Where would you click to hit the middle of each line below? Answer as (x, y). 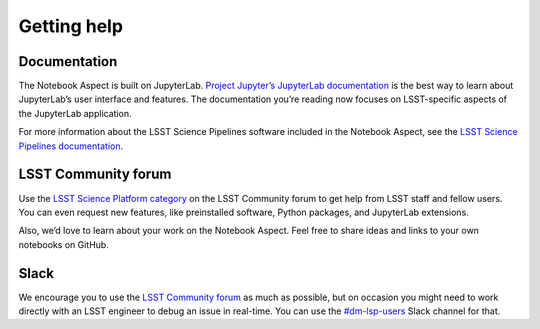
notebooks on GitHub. (63, 244)
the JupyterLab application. (75, 113)
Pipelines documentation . (71, 146)
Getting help (71, 26)
